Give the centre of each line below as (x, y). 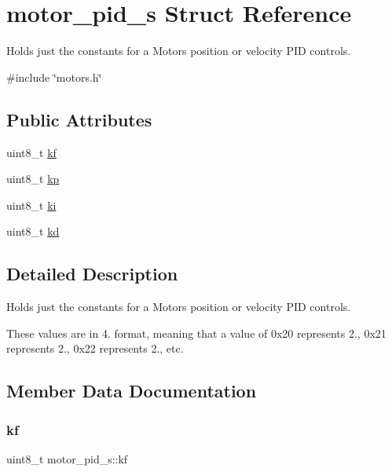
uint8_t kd (33, 231)
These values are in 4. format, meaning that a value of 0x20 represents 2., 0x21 (196, 333)
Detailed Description (92, 274)
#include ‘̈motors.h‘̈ (54, 77)
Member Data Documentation (132, 391)
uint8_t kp (33, 179)
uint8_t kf (31, 152)
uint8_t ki (31, 205)
